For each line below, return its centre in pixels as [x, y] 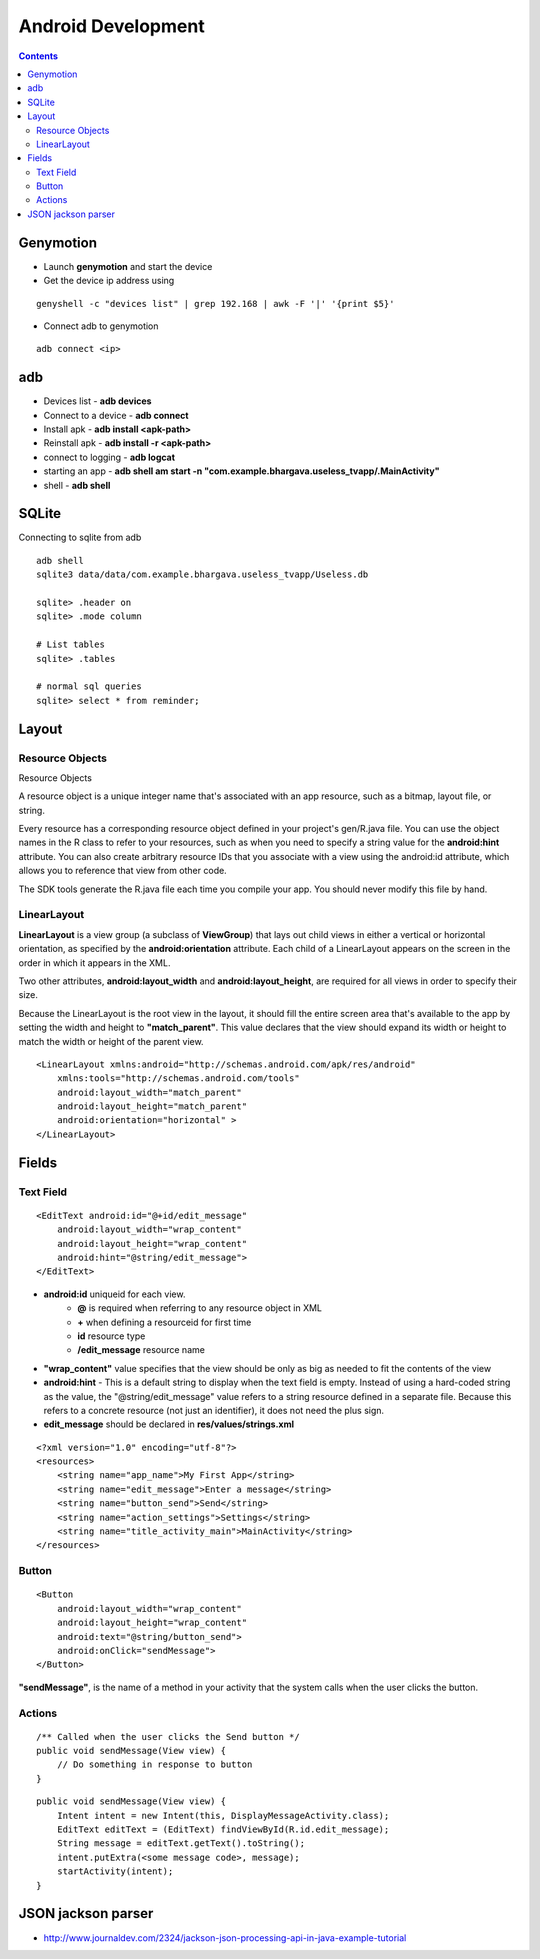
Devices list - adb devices [97, 401]
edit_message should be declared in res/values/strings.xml [169, 1424]
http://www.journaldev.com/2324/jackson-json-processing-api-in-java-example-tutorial [225, 1937]
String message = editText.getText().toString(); [180, 1843]
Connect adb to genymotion [101, 326]
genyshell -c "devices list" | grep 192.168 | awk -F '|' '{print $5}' [215, 303]
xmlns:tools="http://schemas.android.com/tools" [178, 1078]
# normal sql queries [89, 686]
